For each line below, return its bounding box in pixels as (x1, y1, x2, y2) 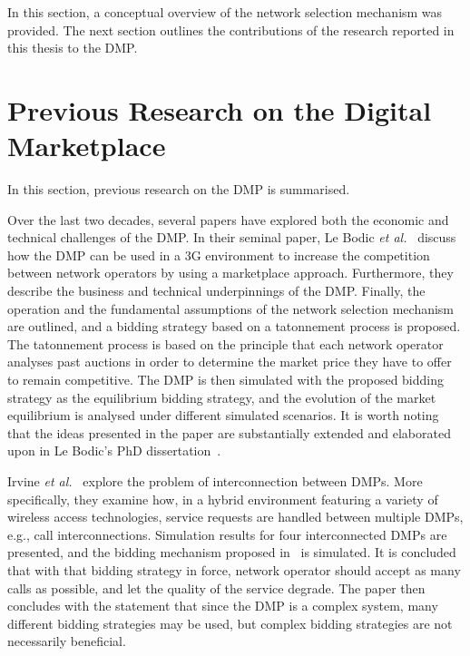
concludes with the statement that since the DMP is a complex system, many (7, 596, 438, 615)
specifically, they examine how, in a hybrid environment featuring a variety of (7, 489, 438, 508)
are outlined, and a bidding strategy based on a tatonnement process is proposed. (7, 317, 461, 336)
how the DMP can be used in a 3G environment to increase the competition (7, 245, 430, 264)
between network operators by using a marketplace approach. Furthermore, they (7, 263, 454, 282)
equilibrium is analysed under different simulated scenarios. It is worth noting (7, 406, 439, 425)
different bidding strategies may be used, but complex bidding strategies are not (7, 613, 453, 632)
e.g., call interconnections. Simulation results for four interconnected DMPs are (7, 524, 447, 543)
